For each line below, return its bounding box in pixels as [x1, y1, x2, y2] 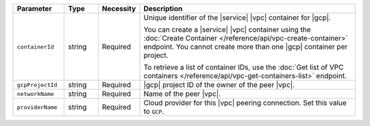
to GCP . [143, 107, 164, 116]
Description [143, 4, 183, 13]
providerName [16, 103, 58, 111]
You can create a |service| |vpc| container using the [143, 25, 311, 34]
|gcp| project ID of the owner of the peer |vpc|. [143, 80, 295, 89]
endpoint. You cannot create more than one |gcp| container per [143, 42, 348, 51]
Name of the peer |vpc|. [143, 89, 221, 99]
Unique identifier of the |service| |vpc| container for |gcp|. [143, 13, 332, 22]
